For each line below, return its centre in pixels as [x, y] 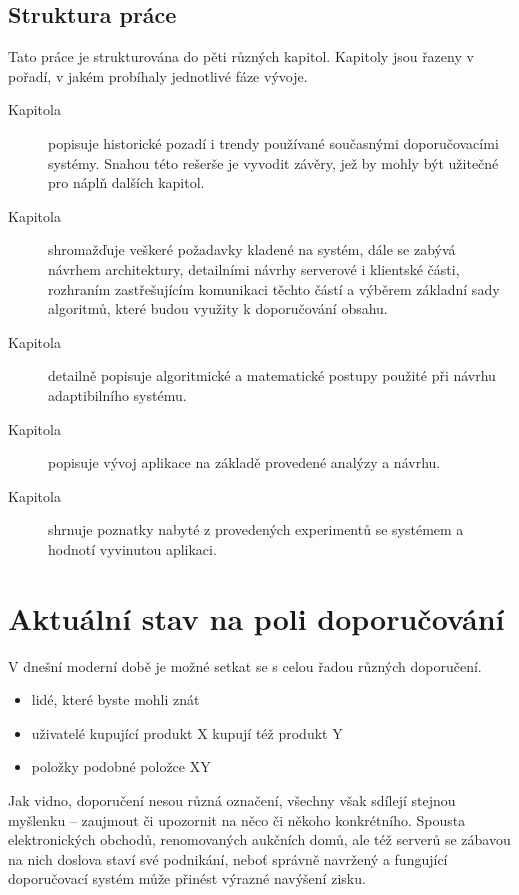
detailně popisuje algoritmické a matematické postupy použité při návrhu [272, 375]
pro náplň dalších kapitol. [126, 182]
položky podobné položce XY [121, 766]
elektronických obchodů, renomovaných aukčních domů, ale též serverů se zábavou [259, 839]
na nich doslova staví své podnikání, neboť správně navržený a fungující [228, 858]
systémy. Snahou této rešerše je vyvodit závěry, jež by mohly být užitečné [273, 162]
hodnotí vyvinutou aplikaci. [132, 548]
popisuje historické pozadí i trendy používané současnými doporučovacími [273, 142]
